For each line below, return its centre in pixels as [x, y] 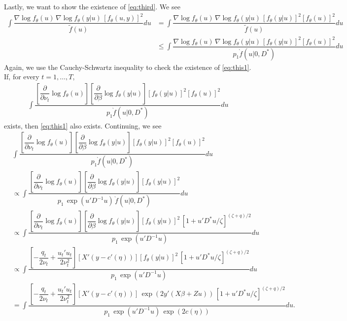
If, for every [22, 77]
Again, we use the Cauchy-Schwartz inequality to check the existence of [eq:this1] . [128, 67]
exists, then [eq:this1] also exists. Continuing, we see [83, 125]
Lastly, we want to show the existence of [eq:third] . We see [92, 6]
